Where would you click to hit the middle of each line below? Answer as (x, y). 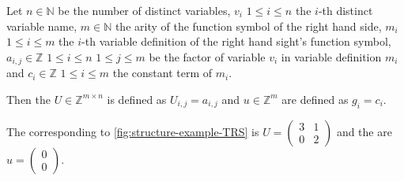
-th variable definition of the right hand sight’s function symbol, (236, 41)
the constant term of (162, 73)
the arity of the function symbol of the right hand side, (248, 26)
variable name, (42, 26)
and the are (364, 131)
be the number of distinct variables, (144, 10)
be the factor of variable (207, 56)
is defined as (137, 99)
